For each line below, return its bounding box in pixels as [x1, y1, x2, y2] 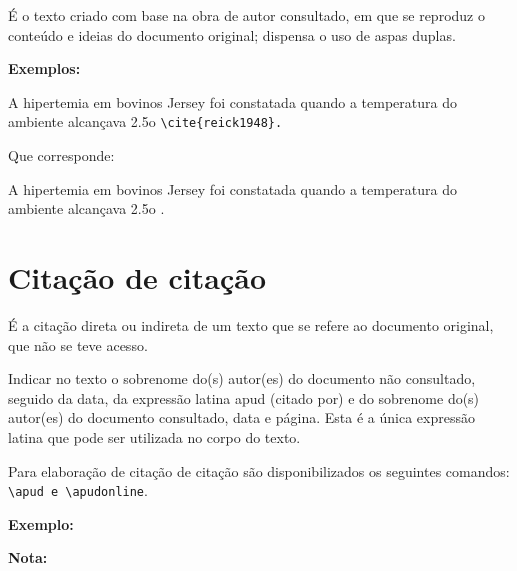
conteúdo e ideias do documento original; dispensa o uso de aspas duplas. [8, 24, 456, 45]
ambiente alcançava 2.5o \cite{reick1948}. [8, 111, 283, 132]
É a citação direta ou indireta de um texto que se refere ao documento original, [8, 314, 494, 335]
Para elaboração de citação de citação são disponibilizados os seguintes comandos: [8, 460, 510, 481]
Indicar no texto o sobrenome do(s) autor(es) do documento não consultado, [8, 368, 476, 389]
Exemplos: [8, 58, 81, 79]
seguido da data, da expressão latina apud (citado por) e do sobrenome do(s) [8, 387, 480, 408]
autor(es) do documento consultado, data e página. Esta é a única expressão [8, 407, 475, 428]
